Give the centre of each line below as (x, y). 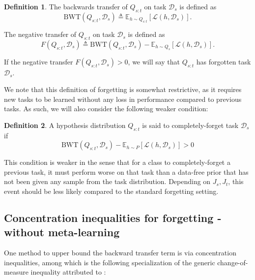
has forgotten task (224, 62)
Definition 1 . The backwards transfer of (66, 6)
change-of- (233, 262)
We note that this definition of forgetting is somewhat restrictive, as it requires (123, 89)
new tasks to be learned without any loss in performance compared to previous (123, 99)
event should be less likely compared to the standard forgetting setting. (111, 191)
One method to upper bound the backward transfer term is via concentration (120, 253)
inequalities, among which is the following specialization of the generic (110, 262)
